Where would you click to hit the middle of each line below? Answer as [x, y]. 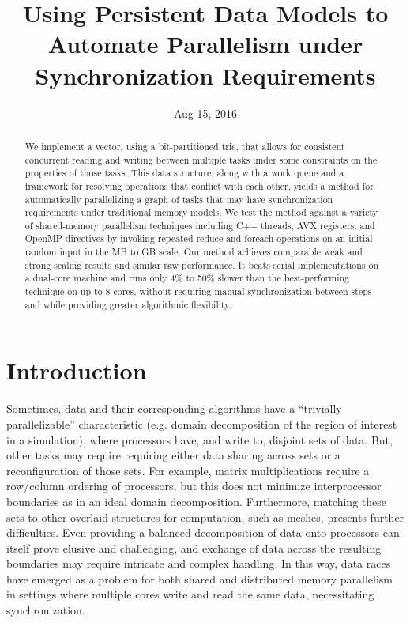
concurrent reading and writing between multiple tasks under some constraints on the [201, 159]
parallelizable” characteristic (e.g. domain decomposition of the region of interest [202, 423]
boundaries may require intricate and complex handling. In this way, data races [199, 563]
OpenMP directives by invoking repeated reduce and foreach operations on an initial [199, 238]
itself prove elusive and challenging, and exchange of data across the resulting [194, 547]
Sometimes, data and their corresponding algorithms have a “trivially [174, 408]
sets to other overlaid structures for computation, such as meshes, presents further [205, 517]
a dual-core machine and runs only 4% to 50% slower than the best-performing [187, 278]
